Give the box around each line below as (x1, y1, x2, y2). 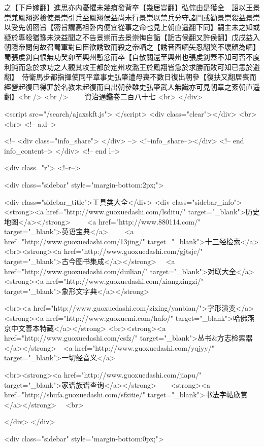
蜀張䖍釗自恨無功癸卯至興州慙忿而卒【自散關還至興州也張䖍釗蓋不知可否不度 (4, 51, 260, 62)
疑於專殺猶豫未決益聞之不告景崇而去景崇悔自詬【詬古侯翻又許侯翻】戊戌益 (4, 31, 253, 42)
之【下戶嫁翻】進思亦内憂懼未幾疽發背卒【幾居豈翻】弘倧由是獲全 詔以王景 (4, 2, 260, 12)
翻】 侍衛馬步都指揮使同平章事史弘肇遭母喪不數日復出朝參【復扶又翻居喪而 (4, 71, 256, 82)
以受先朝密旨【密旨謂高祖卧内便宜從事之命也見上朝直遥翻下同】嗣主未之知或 (4, 22, 260, 32)
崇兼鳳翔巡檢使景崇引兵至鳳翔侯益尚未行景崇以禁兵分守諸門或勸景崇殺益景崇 (4, 12, 260, 22)
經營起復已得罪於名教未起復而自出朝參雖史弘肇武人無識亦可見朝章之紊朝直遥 (4, 81, 260, 92)
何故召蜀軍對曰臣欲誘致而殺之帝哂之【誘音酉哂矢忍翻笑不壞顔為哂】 (32, 42, 256, 52)
